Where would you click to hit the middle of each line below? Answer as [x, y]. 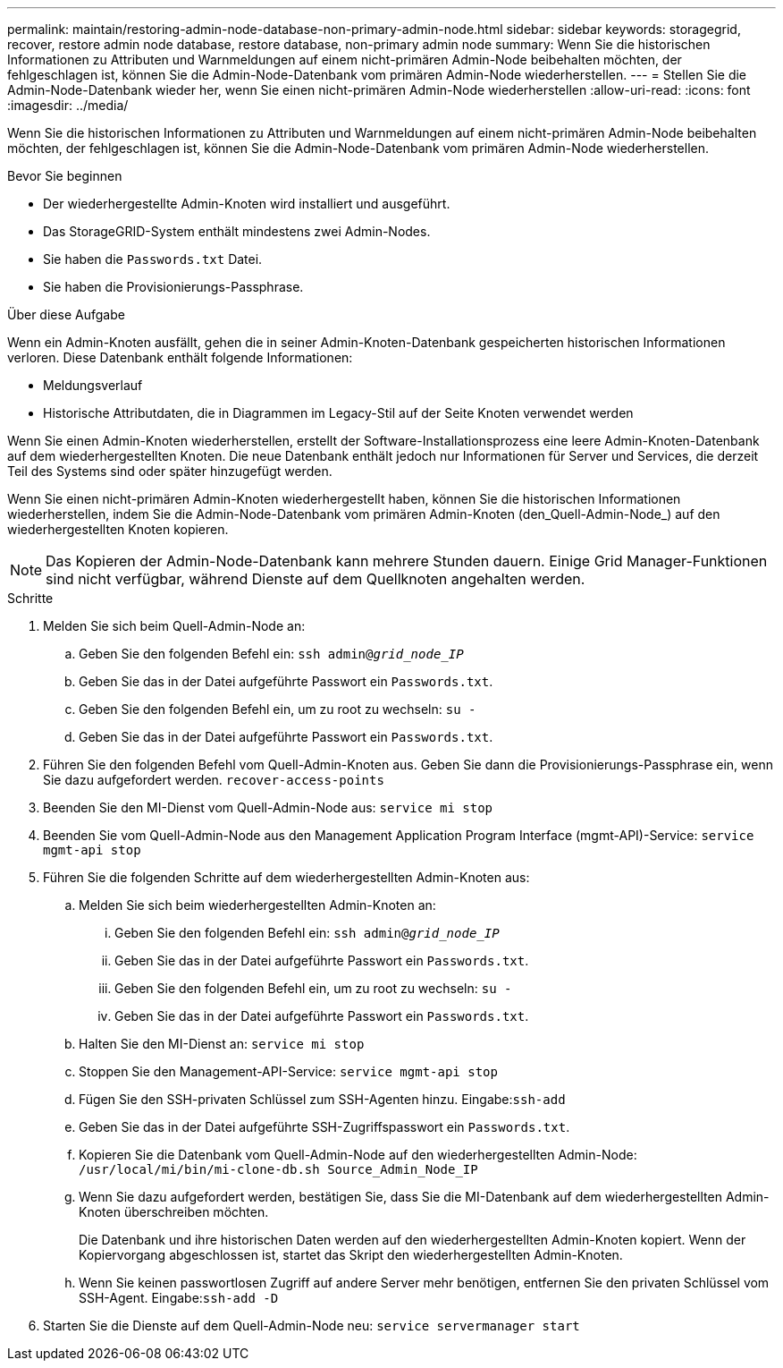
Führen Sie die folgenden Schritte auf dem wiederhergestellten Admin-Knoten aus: [286, 877]
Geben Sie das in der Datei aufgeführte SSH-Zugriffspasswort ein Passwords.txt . [324, 1127]
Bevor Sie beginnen [65, 176]
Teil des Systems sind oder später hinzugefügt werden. [170, 471]
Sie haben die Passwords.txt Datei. [153, 259]
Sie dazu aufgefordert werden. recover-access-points [214, 780]
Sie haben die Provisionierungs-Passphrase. [173, 287]
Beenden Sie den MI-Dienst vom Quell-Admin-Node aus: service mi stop [268, 807]
